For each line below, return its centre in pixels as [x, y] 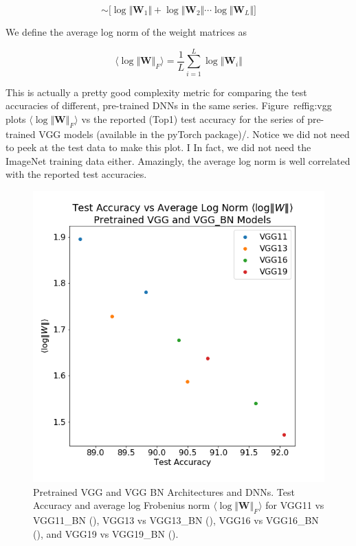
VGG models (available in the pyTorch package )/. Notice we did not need [194, 134]
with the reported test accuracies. [76, 174]
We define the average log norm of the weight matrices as [126, 32]
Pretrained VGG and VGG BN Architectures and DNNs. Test [164, 491]
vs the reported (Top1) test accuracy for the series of [193, 118]
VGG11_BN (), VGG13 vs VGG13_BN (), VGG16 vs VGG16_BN [176, 520]
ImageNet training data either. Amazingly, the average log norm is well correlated [178, 160]
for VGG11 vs [295, 505]
